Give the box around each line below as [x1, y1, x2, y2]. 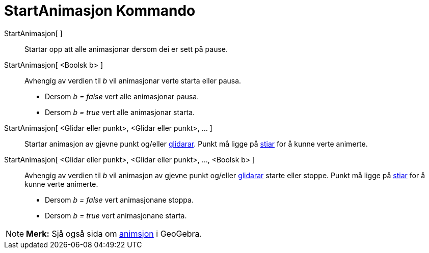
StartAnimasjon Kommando [4, 2, 196, 19]
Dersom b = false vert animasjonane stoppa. [45, 195, 194, 204]
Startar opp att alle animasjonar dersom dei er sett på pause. [24, 44, 228, 53]
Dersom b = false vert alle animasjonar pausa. [45, 92, 199, 101]
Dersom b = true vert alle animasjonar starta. [45, 107, 195, 117]
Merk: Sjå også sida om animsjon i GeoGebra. [26, 228, 202, 239]
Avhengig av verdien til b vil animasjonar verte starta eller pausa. [24, 76, 242, 85]
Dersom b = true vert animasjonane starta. [45, 211, 187, 220]
